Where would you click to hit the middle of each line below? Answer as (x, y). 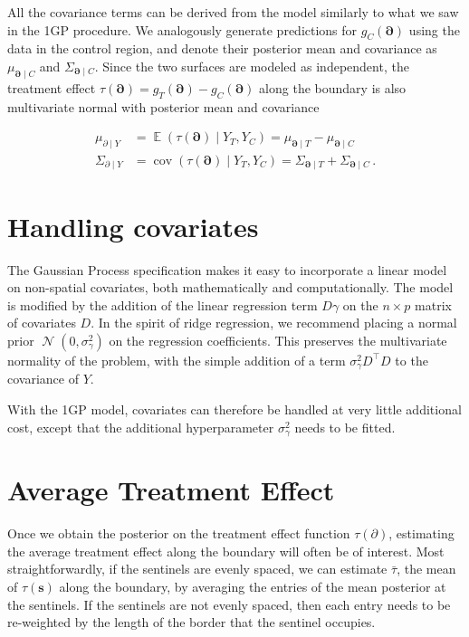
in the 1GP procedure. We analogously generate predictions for (182, 29)
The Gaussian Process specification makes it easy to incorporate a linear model (227, 269)
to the (412, 360)
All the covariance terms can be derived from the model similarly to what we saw (233, 12)
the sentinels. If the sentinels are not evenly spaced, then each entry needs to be (229, 604)
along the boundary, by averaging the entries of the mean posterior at (253, 586)
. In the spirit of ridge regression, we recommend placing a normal (274, 323)
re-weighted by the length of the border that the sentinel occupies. (191, 622)
